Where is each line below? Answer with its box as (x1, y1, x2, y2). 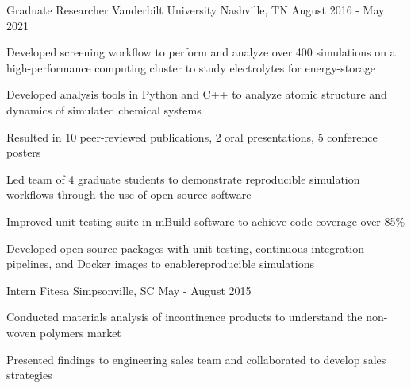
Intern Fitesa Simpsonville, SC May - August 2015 (6, 281, 252, 298)
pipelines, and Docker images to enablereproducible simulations (6, 255, 314, 272)
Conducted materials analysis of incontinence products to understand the (6, 308, 363, 325)
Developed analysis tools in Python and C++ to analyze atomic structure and (6, 86, 387, 103)
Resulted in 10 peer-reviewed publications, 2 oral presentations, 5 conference (6, 128, 378, 145)
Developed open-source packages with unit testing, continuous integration (6, 239, 364, 256)
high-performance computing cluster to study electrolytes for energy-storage (6, 59, 375, 76)
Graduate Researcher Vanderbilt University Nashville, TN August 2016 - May (6, 2, 385, 17)
